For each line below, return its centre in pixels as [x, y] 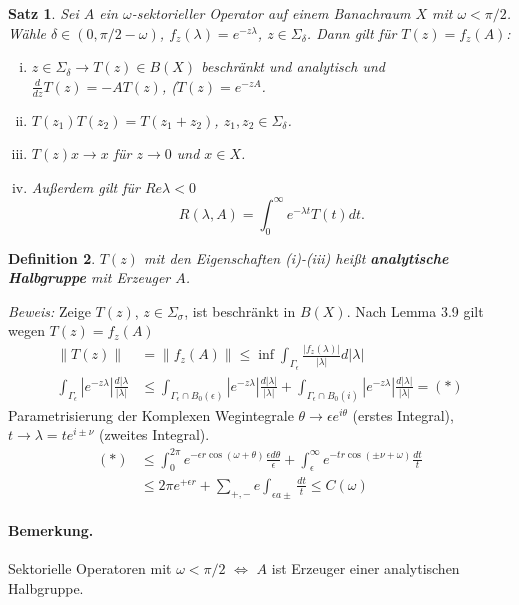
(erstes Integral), [403, 414]
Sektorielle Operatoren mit [90, 568]
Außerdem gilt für [85, 186]
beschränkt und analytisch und [293, 66]
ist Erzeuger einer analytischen [365, 568]
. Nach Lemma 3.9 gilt [415, 310]
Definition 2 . [52, 257]
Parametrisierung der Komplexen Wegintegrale [151, 414]
